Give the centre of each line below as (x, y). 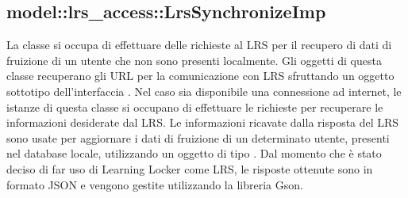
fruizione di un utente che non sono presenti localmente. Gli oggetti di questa (194, 60)
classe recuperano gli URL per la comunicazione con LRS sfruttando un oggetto (200, 76)
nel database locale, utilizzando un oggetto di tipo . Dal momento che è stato (194, 153)
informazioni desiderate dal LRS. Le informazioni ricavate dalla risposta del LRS (203, 122)
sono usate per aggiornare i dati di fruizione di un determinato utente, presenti (198, 137)
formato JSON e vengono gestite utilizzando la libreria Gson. (155, 184)
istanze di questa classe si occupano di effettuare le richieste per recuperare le (195, 107)
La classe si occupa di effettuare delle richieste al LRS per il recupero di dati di (199, 45)
